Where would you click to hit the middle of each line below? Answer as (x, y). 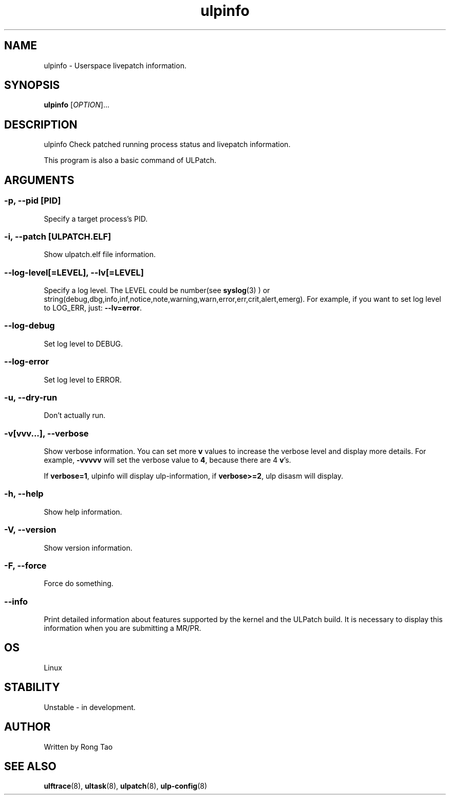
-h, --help (24, 494)
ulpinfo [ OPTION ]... (77, 105)
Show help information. (83, 512)
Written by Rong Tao (78, 747)
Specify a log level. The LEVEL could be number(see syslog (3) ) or (157, 290)
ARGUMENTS (39, 180)
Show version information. (88, 548)
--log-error (27, 362)
